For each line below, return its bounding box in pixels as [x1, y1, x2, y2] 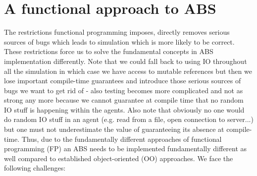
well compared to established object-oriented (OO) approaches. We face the [4, 153, 233, 163]
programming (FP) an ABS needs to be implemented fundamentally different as [4, 143, 247, 154]
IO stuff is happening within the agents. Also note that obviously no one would [4, 104, 245, 115]
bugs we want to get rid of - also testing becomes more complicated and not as [4, 85, 243, 95]
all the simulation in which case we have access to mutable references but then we [4, 65, 252, 76]
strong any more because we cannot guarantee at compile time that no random [4, 95, 244, 105]
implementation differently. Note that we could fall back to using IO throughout [4, 56, 247, 66]
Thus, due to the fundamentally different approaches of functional [21, 133, 222, 144]
